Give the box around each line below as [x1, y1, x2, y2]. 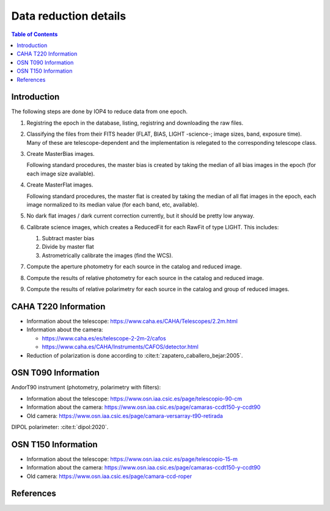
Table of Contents [11, 31, 58, 38]
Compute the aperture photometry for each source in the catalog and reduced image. [26, 263, 242, 270]
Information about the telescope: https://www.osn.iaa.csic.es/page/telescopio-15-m [26, 455, 238, 463]
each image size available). [26, 170, 95, 177]
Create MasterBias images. [26, 150, 95, 157]
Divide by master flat [42, 243, 94, 251]
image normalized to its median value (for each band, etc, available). [26, 200, 199, 208]
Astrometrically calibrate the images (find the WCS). [42, 251, 174, 259]
